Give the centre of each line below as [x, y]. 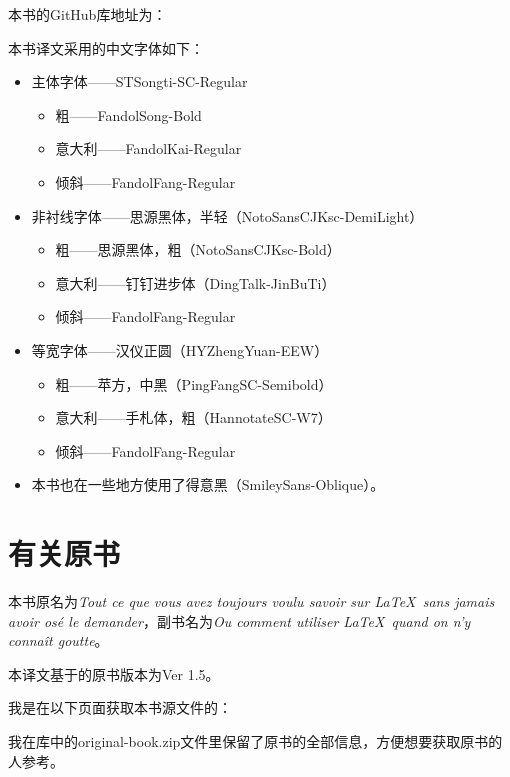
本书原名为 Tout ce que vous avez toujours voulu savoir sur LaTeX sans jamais [251, 601]
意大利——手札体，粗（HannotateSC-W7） [193, 417]
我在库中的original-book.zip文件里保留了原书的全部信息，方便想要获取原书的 [255, 741]
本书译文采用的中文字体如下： [106, 47]
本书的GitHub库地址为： [87, 14]
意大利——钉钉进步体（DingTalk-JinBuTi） [195, 282]
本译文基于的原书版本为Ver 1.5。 [114, 673]
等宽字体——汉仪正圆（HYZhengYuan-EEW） [180, 349]
